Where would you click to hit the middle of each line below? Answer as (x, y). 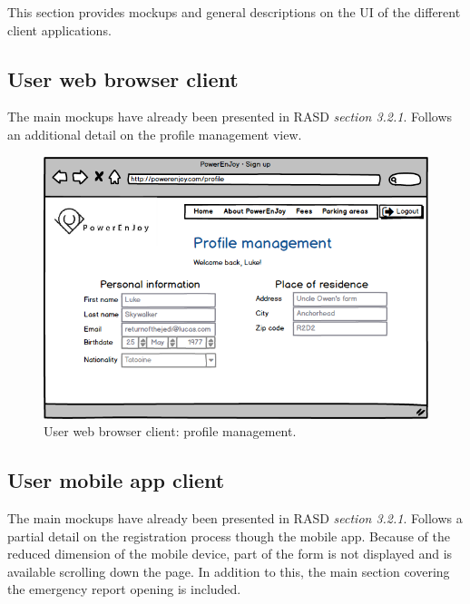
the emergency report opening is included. (124, 589)
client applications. (59, 29)
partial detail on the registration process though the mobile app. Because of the (229, 536)
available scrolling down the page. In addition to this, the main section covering (229, 571)
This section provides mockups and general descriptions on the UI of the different (234, 12)
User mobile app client (116, 480)
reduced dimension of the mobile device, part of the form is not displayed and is (230, 554)
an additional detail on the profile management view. (155, 134)
